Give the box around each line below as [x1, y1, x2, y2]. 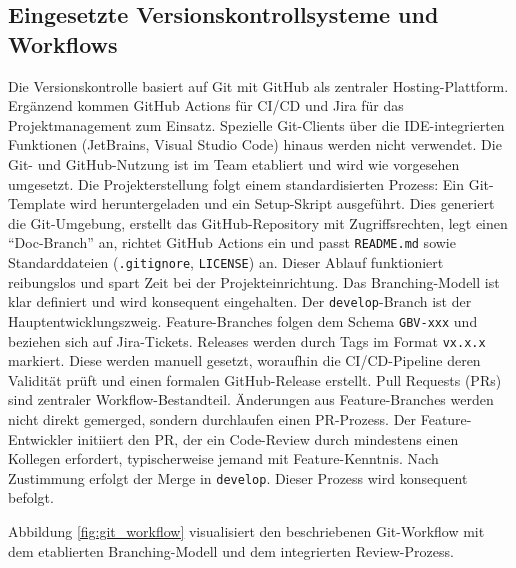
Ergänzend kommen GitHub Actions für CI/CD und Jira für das [8, 95, 404, 116]
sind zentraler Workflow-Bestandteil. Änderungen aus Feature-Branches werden [8, 389, 494, 410]
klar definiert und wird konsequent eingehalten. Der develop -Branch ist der [8, 291, 472, 312]
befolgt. [8, 487, 54, 508]
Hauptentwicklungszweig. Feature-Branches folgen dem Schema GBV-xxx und [8, 310, 478, 331]
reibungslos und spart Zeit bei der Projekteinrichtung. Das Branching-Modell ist [8, 271, 500, 292]
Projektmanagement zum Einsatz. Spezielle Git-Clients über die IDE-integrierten [8, 114, 505, 135]
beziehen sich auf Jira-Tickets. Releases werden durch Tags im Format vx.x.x [8, 330, 486, 351]
